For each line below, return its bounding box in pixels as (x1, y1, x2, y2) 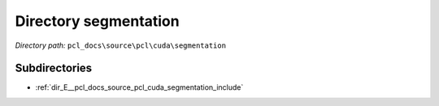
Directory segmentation (15, 12, 180, 30)
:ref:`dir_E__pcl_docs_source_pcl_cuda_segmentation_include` (35, 83, 244, 92)
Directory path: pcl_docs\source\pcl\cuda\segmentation (15, 40, 227, 50)
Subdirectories (15, 61, 93, 75)
